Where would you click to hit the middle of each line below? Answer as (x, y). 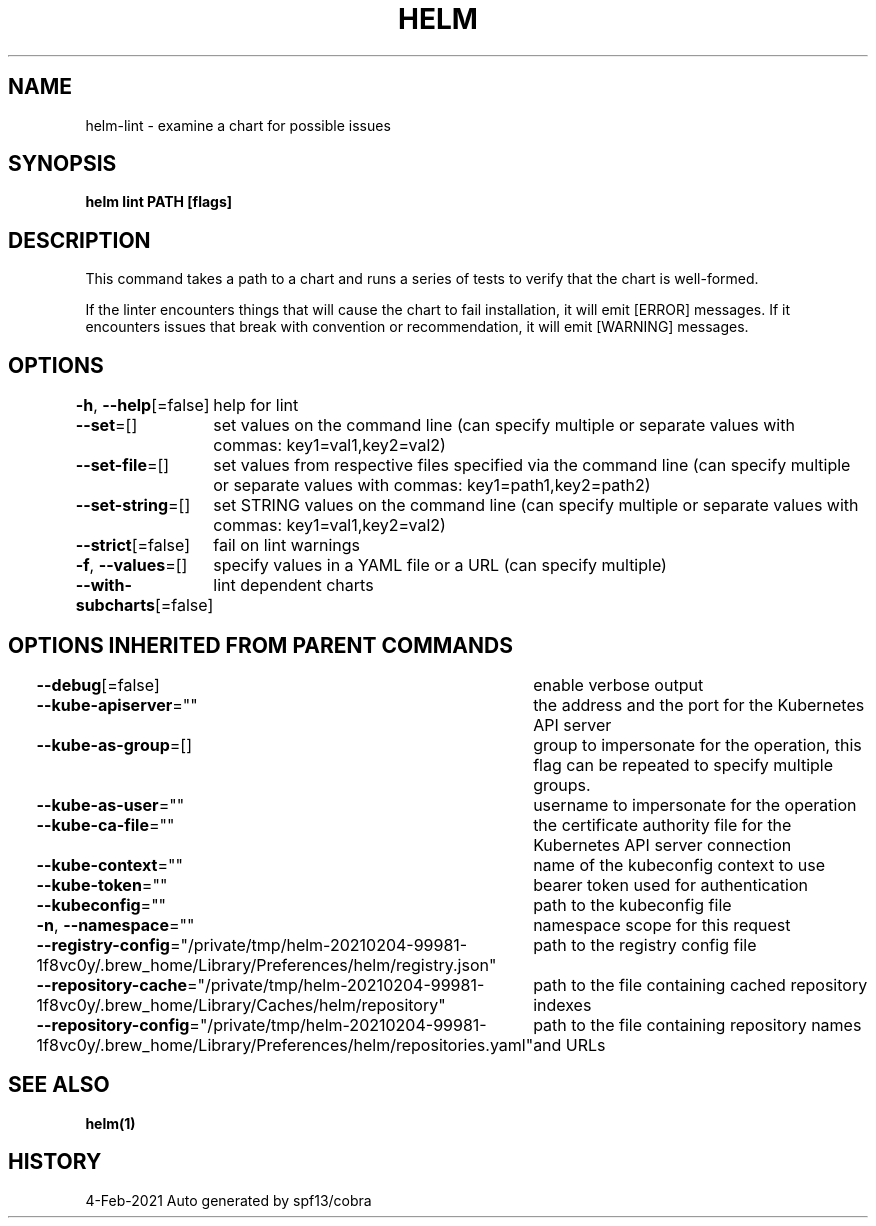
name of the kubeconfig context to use (679, 864)
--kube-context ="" (109, 864)
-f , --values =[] (131, 565)
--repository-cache (111, 984)
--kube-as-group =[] (114, 744)
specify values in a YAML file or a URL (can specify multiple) (440, 565)
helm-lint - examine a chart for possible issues (238, 125)
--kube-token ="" (102, 884)
